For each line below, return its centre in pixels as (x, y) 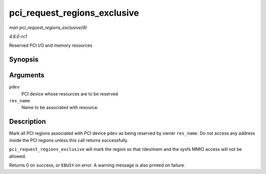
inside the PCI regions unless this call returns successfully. (69, 140)
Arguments (27, 75)
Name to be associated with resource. (60, 108)
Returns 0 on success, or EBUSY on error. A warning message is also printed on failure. (97, 165)
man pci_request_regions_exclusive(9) (48, 28)
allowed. (18, 156)
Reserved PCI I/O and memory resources (51, 45)
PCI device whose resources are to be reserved (70, 94)
